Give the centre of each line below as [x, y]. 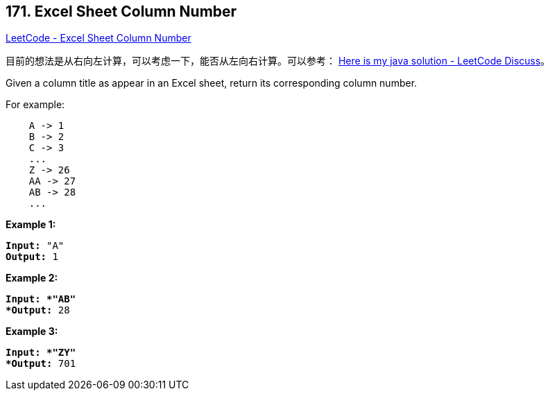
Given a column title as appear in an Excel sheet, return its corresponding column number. [212, 83]
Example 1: [31, 225]
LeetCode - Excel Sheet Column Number [98, 38]
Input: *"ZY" [41, 353]
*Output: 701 [41, 364]
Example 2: [32, 278]
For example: [35, 105]
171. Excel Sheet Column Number [121, 11]
